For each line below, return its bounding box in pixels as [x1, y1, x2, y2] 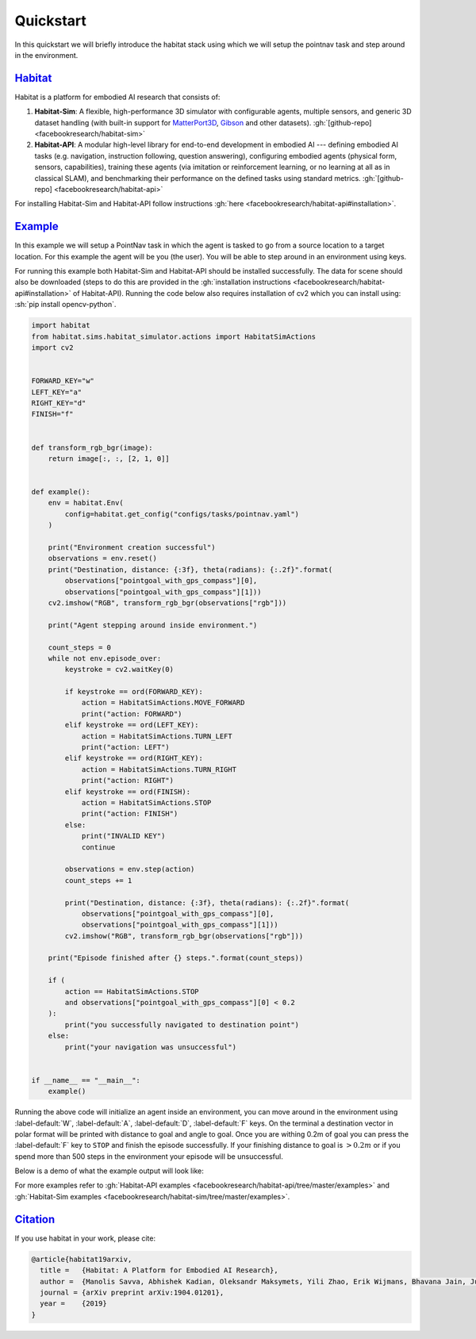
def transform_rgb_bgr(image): [31, 443, 154, 452]
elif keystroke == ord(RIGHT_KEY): [64, 754, 204, 763]
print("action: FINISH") [81, 809, 178, 819]
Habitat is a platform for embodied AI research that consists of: [14, 92, 221, 102]
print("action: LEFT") [81, 742, 170, 752]
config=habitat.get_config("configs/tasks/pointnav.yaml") [64, 509, 300, 519]
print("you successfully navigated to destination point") [64, 1020, 300, 1029]
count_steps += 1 [64, 876, 132, 884]
